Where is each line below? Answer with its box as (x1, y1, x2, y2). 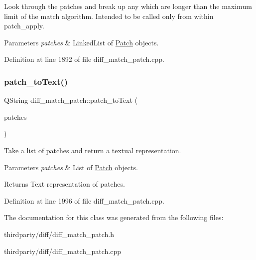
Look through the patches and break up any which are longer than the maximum (4, 1, 252, 11)
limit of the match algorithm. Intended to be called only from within (4, 10, 214, 21)
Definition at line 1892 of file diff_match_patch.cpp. (4, 54, 164, 64)
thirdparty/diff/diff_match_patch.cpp (4, 246, 122, 256)
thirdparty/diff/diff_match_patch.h (4, 229, 115, 239)
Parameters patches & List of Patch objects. (4, 162, 138, 172)
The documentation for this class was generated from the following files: (4, 212, 224, 223)
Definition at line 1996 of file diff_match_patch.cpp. (4, 195, 164, 206)
